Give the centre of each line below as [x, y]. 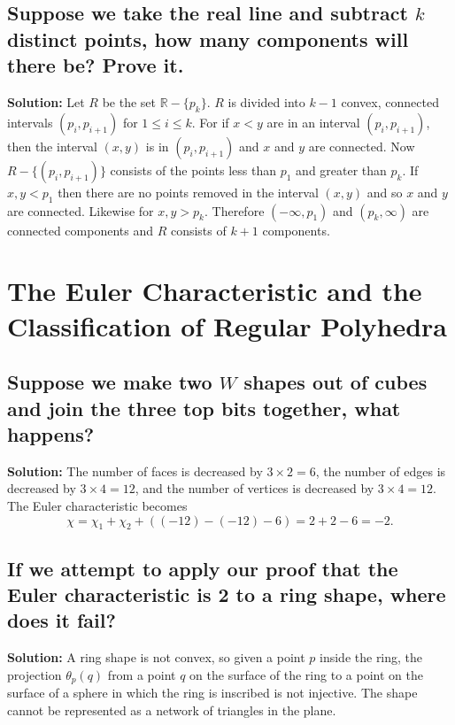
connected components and [80, 230]
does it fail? [62, 620]
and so [385, 192]
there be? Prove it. [96, 65]
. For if [210, 122]
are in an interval [313, 122]
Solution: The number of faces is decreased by [135, 470]
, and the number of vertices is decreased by [254, 488]
